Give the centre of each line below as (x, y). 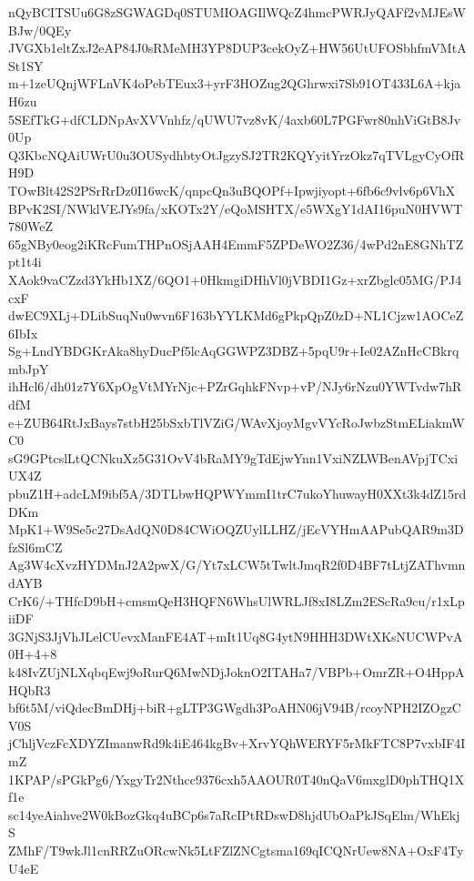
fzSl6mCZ (35, 547)
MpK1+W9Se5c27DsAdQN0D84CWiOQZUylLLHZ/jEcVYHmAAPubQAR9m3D (236, 529)
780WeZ (30, 226)
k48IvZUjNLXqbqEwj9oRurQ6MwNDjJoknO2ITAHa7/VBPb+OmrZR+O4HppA (237, 671)
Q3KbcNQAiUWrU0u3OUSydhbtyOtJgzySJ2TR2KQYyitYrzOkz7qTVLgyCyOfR (237, 154)
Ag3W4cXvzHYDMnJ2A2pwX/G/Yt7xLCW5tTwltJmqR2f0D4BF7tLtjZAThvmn (237, 565)
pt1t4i (25, 262)
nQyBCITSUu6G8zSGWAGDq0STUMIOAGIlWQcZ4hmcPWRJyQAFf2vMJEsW (237, 12)
